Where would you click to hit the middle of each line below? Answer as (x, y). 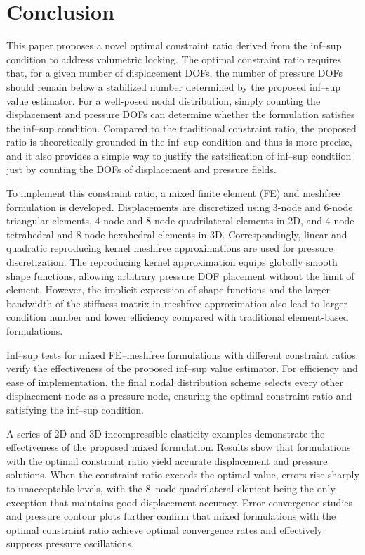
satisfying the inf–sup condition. (75, 409)
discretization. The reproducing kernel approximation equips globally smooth (172, 262)
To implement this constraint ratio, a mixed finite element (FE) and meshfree (173, 193)
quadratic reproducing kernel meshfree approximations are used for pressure (170, 248)
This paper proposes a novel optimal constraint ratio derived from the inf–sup (174, 45)
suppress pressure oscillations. (70, 543)
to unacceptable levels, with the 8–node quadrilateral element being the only (171, 488)
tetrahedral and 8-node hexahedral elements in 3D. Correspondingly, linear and (177, 234)
